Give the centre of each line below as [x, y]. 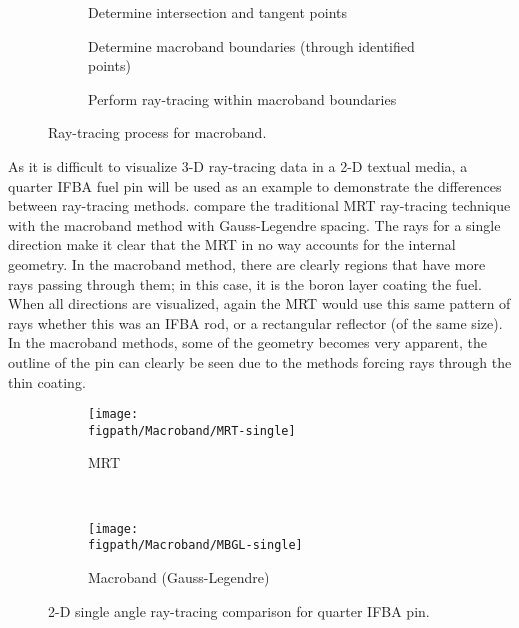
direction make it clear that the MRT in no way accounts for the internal [232, 244]
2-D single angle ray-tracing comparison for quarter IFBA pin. [239, 610]
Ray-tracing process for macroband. [157, 132]
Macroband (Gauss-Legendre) [179, 576]
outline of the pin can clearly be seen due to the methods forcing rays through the [260, 361]
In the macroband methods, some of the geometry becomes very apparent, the [248, 342]
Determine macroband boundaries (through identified [251, 45]
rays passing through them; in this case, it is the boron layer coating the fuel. [245, 283]
